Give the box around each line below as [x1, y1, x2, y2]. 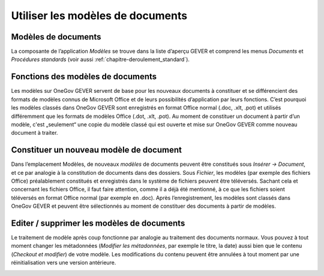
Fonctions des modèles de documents [11, 72, 157, 82]
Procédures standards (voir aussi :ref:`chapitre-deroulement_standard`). [11, 56, 190, 63]
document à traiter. [11, 129, 58, 137]
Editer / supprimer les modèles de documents [11, 218, 185, 228]
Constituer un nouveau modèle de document [11, 145, 182, 155]
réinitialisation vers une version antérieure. [11, 259, 116, 266]
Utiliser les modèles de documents [11, 9, 188, 22]
